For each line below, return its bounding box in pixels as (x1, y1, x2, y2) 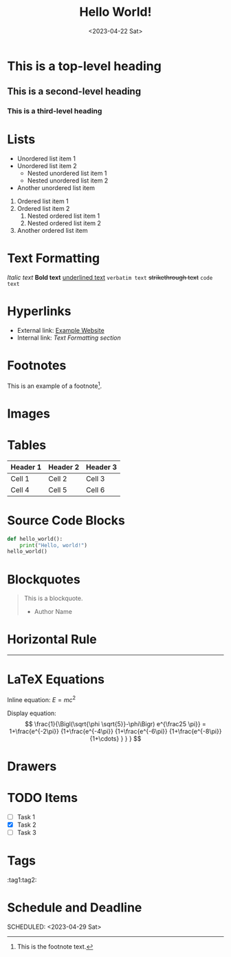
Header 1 (10, 462, 42, 472)
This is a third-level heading (7, 106, 102, 116)
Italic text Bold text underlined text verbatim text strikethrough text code (7, 274, 213, 282)
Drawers (7, 759, 57, 774)
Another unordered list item (16, 184, 95, 192)
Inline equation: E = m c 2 (7, 694, 76, 703)
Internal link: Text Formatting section (16, 333, 122, 342)
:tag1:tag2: (7, 876, 37, 884)
